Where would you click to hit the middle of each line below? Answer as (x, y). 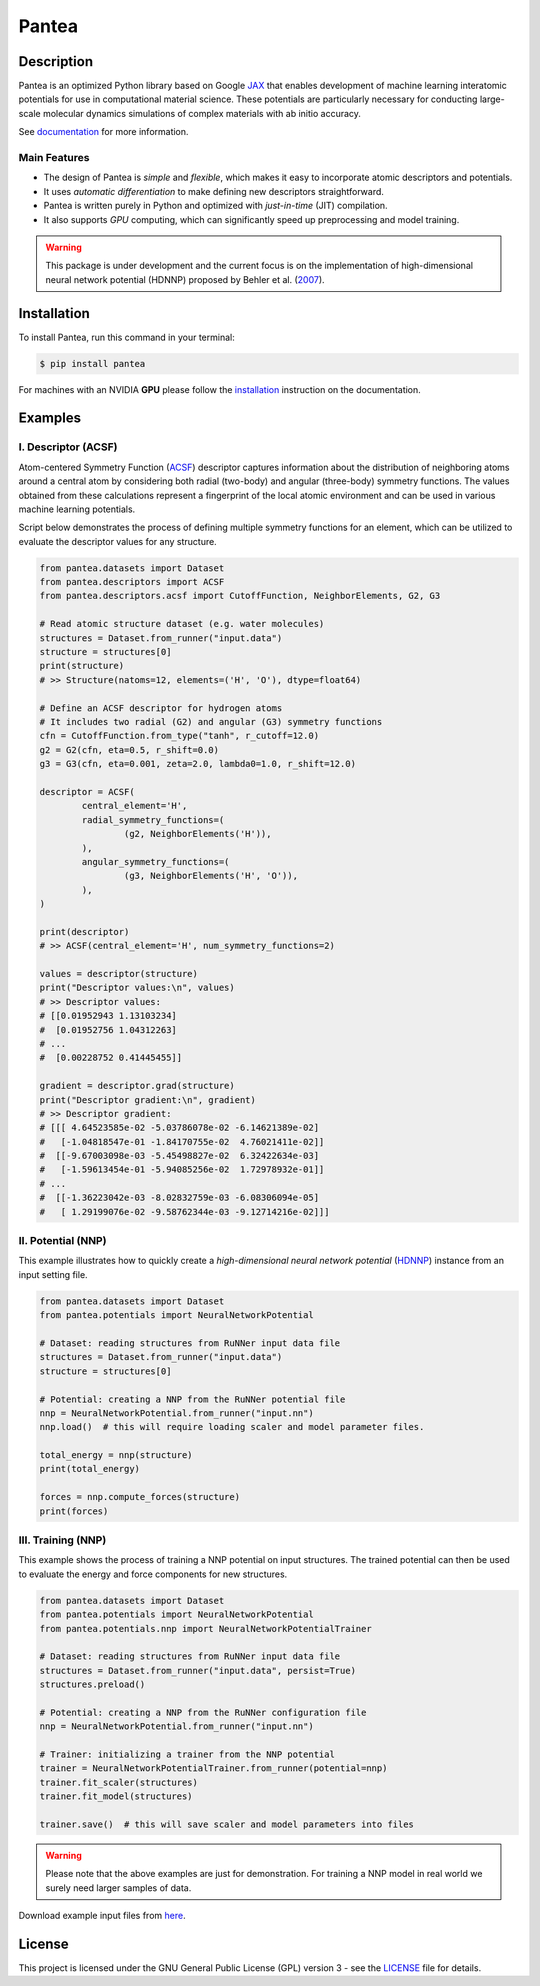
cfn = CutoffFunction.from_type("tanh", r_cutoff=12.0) (179, 736)
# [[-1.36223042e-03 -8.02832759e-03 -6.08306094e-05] (179, 1198)
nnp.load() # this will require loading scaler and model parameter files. (232, 1427)
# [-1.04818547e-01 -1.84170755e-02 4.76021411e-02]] (182, 1141)
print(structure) (82, 666)
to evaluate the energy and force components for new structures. (153, 1574)
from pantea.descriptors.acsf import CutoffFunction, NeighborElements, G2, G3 (240, 596)
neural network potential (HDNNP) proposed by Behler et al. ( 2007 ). (185, 279)
